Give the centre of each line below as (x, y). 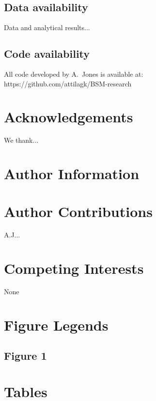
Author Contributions (78, 211)
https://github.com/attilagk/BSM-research (68, 83)
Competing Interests (74, 268)
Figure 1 (25, 356)
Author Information (72, 174)
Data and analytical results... (47, 27)
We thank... (21, 140)
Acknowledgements (69, 117)
